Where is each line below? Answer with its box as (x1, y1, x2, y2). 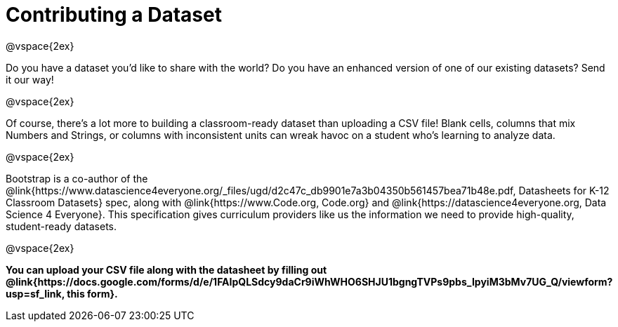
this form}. (67, 287, 118, 300)
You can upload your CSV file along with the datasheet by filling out (6, 263, 327, 276)
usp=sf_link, (6, 287, 65, 300)
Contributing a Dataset (6, 3, 222, 27)
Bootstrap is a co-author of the (6, 172, 148, 185)
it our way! (6, 73, 54, 86)
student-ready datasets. (6, 220, 117, 232)
